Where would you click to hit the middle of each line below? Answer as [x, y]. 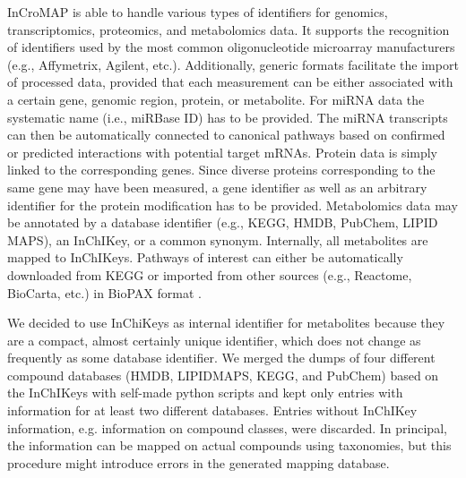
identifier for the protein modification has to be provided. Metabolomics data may [233, 205]
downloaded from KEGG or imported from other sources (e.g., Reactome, [210, 274]
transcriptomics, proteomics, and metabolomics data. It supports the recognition [229, 29]
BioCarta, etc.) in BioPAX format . [104, 292]
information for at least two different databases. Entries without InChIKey [212, 410]
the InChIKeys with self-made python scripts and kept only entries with [205, 393]
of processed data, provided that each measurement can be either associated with [230, 82]
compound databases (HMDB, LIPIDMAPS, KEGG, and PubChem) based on [223, 375]
